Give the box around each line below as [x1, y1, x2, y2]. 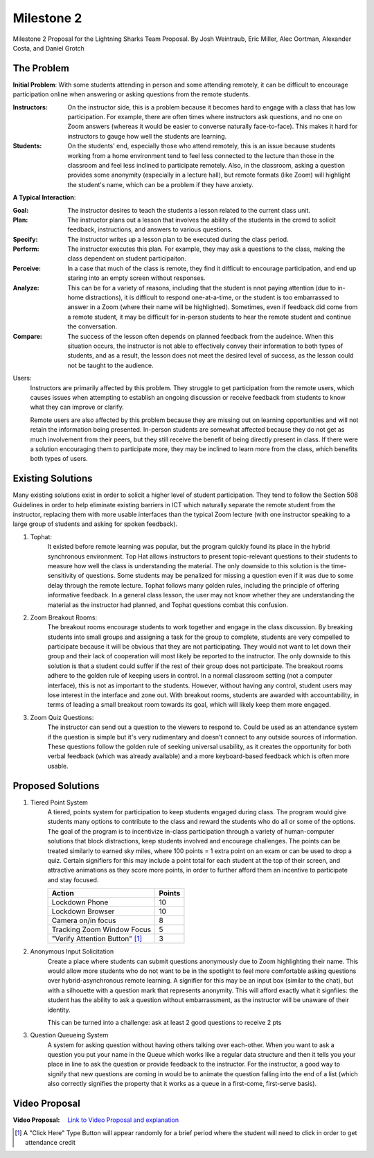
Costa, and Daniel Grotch [12, 44, 84, 52]
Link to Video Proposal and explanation [67, 1116, 179, 1124]
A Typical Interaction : [12, 193, 76, 202]
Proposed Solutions [12, 780, 100, 791]
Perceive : [12, 264, 42, 272]
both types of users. [30, 455, 88, 463]
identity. [47, 1006, 71, 1014]
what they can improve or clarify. [30, 403, 125, 412]
